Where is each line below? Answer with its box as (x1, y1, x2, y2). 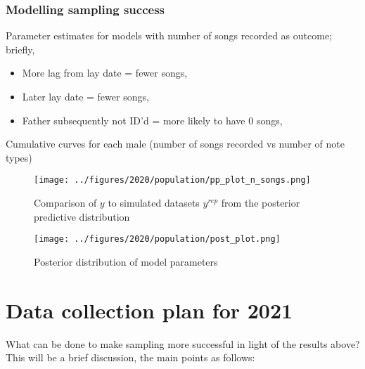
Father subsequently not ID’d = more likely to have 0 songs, (22, 112, 283, 127)
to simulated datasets (108, 195, 200, 210)
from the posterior (221, 195, 300, 210)
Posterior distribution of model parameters (34, 254, 218, 268)
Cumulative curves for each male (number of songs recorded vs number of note (6, 136, 345, 151)
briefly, (6, 41, 35, 56)
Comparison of (34, 195, 97, 210)
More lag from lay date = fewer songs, (22, 65, 188, 80)
